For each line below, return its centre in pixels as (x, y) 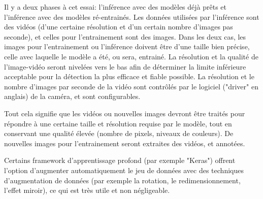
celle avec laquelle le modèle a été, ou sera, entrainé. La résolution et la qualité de (131, 56)
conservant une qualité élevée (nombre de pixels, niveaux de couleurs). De (119, 133)
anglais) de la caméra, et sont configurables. (72, 96)
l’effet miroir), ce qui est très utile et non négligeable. (87, 190)
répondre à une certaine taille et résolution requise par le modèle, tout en (118, 123)
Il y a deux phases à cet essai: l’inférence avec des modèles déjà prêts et (116, 7)
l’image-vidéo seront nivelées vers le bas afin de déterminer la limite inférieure (125, 66)
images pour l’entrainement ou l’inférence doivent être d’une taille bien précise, (127, 46)
